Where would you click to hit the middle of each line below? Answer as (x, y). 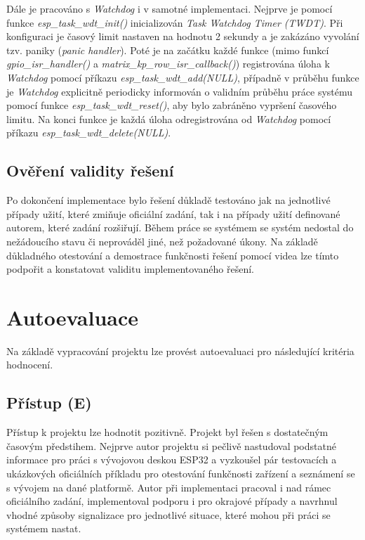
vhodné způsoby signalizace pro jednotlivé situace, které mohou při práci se (168, 514)
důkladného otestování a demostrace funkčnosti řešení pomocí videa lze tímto (173, 255)
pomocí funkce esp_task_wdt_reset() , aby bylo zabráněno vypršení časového (172, 105)
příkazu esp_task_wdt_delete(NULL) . (89, 133)
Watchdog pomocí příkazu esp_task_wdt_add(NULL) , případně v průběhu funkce (183, 77)
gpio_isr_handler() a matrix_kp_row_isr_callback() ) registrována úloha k (168, 64)
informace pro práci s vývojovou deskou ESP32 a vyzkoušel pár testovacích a (172, 459)
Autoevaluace (72, 317)
